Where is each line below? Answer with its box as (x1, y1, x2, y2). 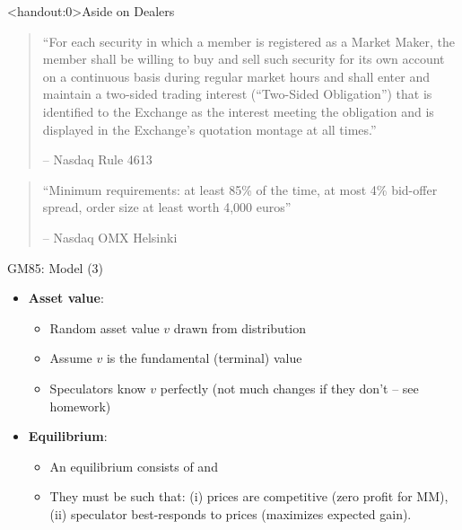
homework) (49, 396, 111, 415)
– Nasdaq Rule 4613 (42, 150, 153, 169)
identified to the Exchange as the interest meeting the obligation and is (42, 102, 434, 120)
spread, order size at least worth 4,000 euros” (42, 198, 292, 216)
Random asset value (49, 318, 160, 337)
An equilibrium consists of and (49, 456, 218, 475)
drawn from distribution (173, 318, 307, 337)
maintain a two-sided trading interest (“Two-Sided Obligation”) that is (42, 84, 432, 103)
